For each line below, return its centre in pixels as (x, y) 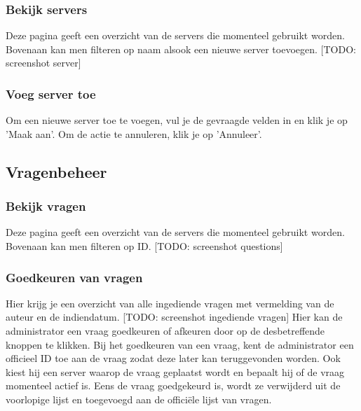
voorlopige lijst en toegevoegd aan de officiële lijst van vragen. (139, 399)
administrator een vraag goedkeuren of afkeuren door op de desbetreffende (165, 330)
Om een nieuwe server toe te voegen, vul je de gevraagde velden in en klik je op (177, 120)
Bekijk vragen (46, 206)
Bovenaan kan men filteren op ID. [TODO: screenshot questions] (144, 246)
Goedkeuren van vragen (74, 277)
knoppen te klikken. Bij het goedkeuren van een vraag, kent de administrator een (180, 344)
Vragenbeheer (56, 171)
